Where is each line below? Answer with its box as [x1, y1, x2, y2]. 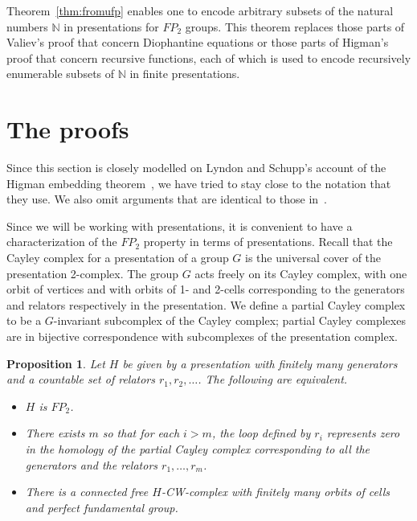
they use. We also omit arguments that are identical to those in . [6, 191, 327, 207]
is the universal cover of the [245, 249, 382, 266]
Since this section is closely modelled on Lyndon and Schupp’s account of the [6, 159, 386, 176]
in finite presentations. [129, 65, 240, 82]
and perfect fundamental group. [25, 498, 178, 515]
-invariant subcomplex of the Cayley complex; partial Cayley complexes [53, 312, 406, 329]
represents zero [326, 425, 400, 441]
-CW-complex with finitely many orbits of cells [161, 483, 390, 500]
